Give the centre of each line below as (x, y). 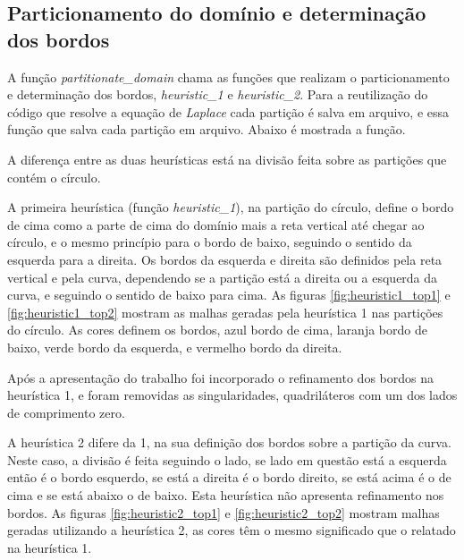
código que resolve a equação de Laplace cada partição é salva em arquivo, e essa (228, 111)
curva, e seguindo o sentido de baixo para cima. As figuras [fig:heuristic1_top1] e (229, 295)
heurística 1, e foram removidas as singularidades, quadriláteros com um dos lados (232, 395)
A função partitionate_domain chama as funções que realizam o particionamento (228, 76)
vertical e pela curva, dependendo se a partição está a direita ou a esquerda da (223, 277)
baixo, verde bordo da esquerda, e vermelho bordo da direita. (175, 347)
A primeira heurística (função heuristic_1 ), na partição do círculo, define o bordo (231, 207)
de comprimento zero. (66, 412)
